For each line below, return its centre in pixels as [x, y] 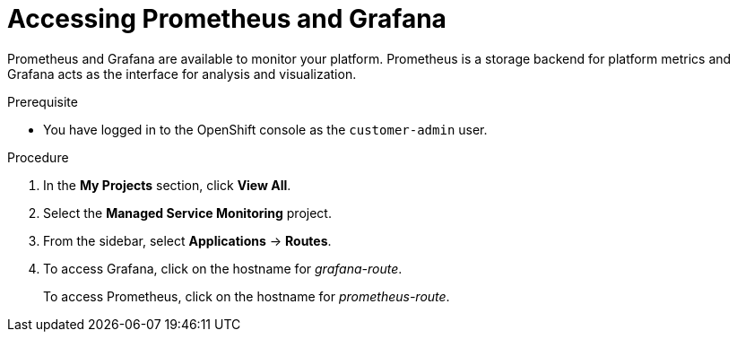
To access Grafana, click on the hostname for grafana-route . [223, 268]
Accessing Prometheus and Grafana [227, 19]
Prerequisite [43, 101]
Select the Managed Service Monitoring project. [187, 213]
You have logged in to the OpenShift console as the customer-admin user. [265, 129]
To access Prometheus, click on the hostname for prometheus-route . [247, 296]
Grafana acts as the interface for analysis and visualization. [182, 74]
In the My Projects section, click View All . [167, 185]
